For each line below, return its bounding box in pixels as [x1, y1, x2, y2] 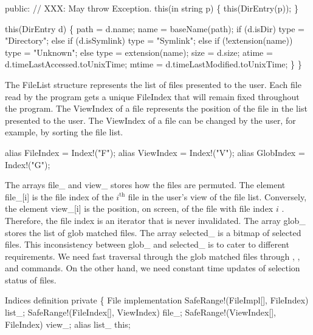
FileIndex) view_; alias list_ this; [5, 317, 131, 330]
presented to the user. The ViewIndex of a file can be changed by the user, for [5, 113, 296, 126]
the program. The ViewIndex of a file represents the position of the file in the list [5, 102, 308, 115]
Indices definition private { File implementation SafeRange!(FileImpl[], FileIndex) [5, 294, 309, 306]
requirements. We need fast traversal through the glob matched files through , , [5, 249, 300, 262]
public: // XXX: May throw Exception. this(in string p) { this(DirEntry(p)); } [5, 2, 298, 14]
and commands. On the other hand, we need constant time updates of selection [5, 262, 300, 274]
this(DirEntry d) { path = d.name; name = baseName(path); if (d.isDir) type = [5, 22, 304, 35]
